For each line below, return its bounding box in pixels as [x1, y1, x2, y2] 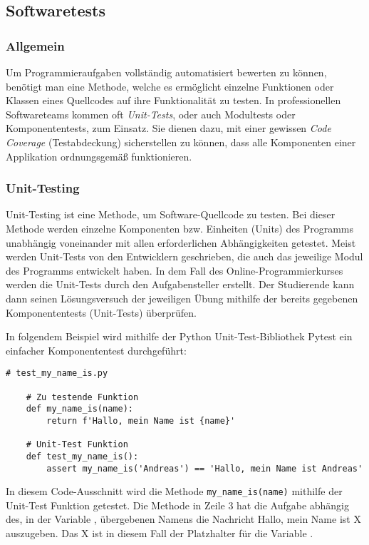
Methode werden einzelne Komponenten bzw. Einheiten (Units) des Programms [6, 220, 354, 235]
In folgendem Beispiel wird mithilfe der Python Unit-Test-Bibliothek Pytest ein [6, 329, 353, 344]
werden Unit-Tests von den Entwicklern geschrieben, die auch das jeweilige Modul [6, 249, 363, 264]
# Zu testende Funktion [26, 392, 139, 402]
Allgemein [6, 36, 65, 54]
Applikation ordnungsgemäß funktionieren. [6, 148, 192, 163]
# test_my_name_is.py [6, 368, 108, 379]
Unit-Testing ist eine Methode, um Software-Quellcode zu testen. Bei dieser [6, 207, 336, 222]
